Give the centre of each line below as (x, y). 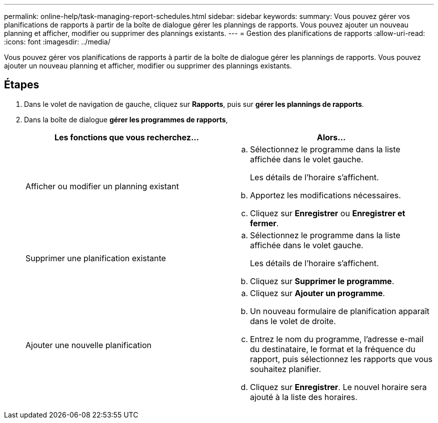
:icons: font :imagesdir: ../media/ (57, 42)
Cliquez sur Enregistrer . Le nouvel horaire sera (338, 387)
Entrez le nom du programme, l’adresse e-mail (337, 339)
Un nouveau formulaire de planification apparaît (340, 311)
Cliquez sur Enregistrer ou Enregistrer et (328, 213)
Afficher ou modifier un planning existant (102, 186)
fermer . (264, 223)
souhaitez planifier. (286, 369)
